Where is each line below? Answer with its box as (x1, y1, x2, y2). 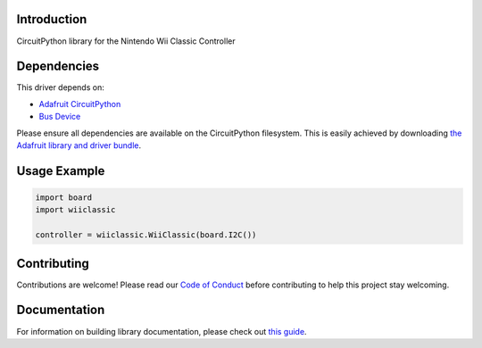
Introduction (16, 12, 87, 27)
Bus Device (38, 112, 81, 122)
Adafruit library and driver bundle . (16, 139, 142, 151)
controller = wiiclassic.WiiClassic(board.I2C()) (35, 230, 257, 240)
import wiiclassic (35, 205, 116, 215)
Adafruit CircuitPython (38, 98, 121, 109)
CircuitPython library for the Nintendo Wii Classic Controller (16, 36, 236, 46)
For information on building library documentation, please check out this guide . (16, 326, 307, 336)
